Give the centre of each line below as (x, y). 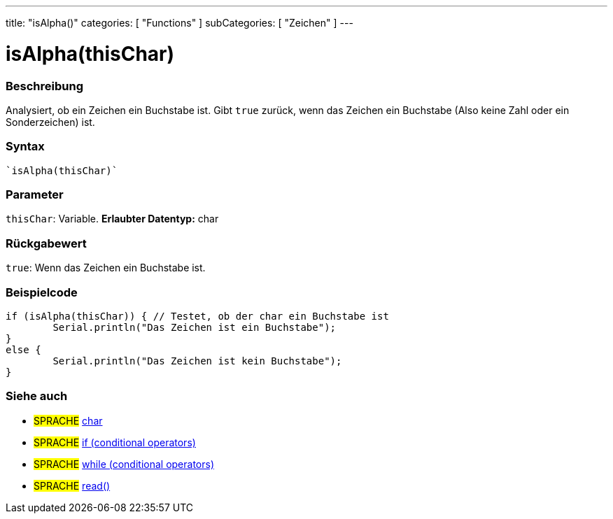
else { (23, 349)
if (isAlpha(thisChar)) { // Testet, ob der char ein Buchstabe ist (197, 316)
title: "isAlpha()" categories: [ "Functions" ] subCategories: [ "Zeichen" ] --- (179, 23)
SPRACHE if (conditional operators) (115, 442)
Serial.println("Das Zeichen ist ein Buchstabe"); (195, 327)
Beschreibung (45, 86)
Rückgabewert (46, 243)
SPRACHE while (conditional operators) (124, 464)
